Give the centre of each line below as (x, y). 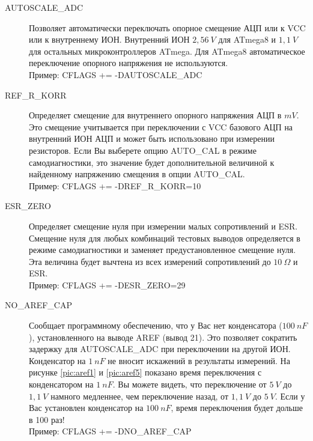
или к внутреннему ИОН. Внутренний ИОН (109, 39)
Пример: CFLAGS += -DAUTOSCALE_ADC (116, 74)
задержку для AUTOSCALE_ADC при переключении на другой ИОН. (160, 349)
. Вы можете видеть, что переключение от (190, 384)
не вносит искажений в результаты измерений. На (199, 360)
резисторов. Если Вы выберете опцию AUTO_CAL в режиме (143, 150)
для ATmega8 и (247, 39)
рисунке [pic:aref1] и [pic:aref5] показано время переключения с (145, 372)
